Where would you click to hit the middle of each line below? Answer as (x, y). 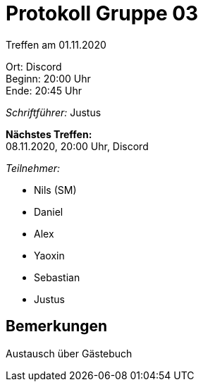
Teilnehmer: (33, 168)
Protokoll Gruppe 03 (102, 13)
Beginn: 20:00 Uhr (48, 78)
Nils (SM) (55, 190)
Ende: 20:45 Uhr (44, 90)
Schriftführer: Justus (54, 112)
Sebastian (57, 277)
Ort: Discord (34, 66)
